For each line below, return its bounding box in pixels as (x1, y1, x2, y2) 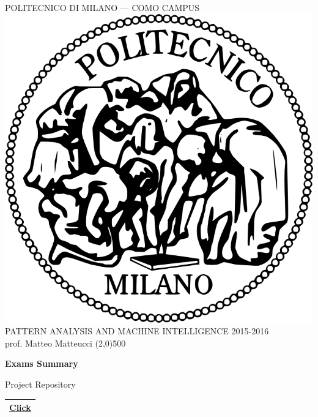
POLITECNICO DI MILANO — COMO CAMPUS (5, 1, 200, 13)
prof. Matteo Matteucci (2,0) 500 (5, 336, 126, 349)
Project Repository (5, 377, 76, 390)
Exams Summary (5, 357, 78, 370)
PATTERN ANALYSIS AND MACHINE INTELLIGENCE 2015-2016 (5, 325, 269, 337)
